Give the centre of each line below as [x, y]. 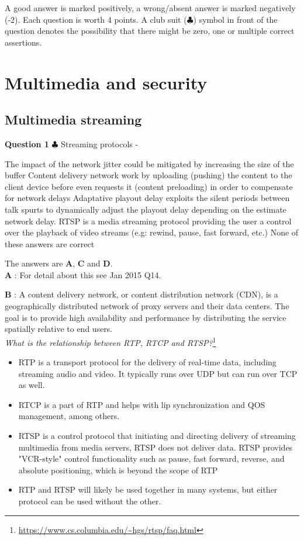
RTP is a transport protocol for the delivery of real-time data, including [147, 362]
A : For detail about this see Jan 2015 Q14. [83, 274]
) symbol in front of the [235, 19]
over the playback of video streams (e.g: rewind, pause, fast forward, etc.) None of [152, 232]
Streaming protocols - [100, 143]
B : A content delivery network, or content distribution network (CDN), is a [141, 294]
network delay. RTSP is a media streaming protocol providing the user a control [148, 221]
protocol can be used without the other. [90, 501]
